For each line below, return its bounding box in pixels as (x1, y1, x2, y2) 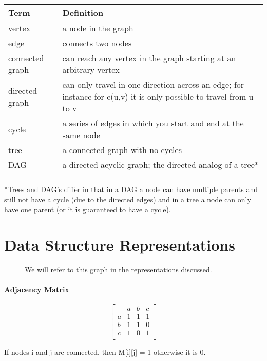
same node (62, 129, 100, 141)
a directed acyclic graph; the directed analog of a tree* (62, 159, 259, 170)
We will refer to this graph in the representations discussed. (25, 263, 212, 274)
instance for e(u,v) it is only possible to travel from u (62, 90, 254, 102)
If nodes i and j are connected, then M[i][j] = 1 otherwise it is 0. (4, 347, 206, 357)
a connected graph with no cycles (62, 144, 182, 156)
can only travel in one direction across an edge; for (62, 79, 244, 90)
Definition (62, 7, 104, 18)
